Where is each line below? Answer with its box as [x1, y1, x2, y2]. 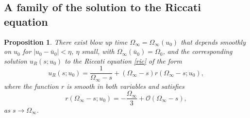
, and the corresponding [163, 46, 233, 56]
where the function [4, 81, 59, 91]
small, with [82, 46, 115, 56]
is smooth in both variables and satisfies [67, 81, 184, 91]
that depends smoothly [181, 36, 246, 47]
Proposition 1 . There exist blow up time [4, 36, 128, 47]
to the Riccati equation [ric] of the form [65, 55, 182, 66]
